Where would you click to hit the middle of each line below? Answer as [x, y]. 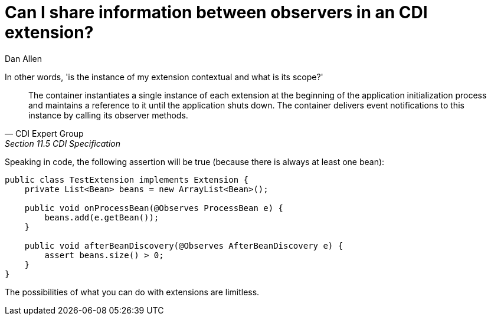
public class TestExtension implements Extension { [127, 179]
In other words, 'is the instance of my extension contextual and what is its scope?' [164, 77]
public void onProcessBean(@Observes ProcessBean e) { [154, 208]
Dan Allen [24, 58]
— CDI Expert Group [44, 133]
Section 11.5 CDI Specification [63, 143]
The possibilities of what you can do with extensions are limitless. [132, 292]
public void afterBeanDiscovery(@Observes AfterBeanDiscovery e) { [184, 245]
